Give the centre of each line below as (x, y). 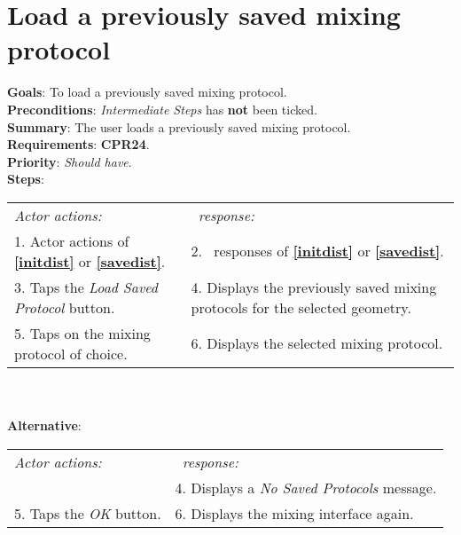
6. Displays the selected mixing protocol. (317, 343)
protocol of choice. (71, 353)
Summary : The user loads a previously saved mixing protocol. (179, 126)
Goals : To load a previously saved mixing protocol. (147, 92)
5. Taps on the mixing (82, 333)
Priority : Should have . (70, 161)
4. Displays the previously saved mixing (314, 287)
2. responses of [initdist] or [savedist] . (317, 251)
